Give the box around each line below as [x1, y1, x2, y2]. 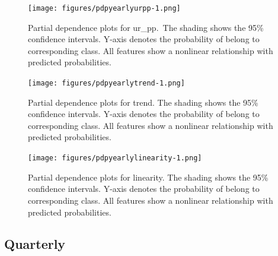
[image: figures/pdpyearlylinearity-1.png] [28, 154, 202, 163]
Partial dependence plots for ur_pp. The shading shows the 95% [28, 21, 264, 33]
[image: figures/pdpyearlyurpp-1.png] [28, 4, 181, 12]
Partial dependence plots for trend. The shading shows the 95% [28, 96, 258, 108]
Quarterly [4, 235, 66, 253]
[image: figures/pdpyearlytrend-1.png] [28, 79, 185, 88]
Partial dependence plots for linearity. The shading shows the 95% [28, 170, 269, 183]
